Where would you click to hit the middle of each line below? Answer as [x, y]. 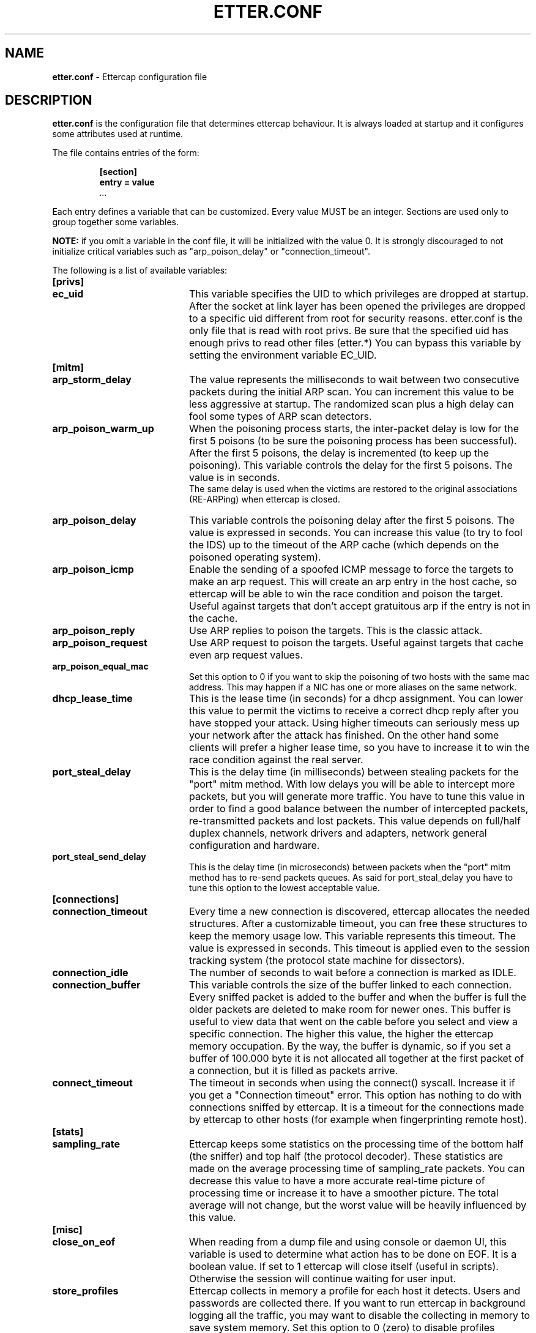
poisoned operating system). [255, 557]
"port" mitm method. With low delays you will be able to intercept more [352, 784]
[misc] [67, 1230]
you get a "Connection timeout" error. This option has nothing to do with [355, 1095]
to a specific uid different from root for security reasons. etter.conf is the [356, 319]
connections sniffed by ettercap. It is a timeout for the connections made [356, 1107]
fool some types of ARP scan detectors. [280, 416]
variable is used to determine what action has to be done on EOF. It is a [353, 1254]
